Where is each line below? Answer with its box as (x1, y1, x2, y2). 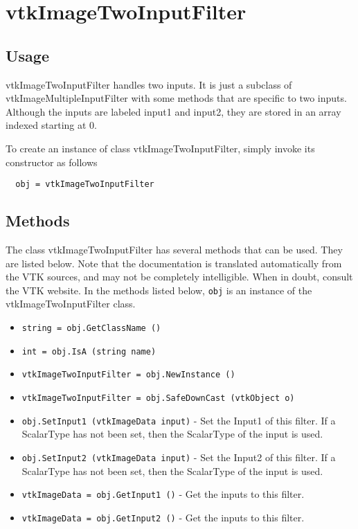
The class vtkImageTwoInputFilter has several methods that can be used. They (6, 242, 343, 256)
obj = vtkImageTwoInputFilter (15, 179, 154, 190)
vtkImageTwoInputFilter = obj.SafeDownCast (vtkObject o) (21, 393, 295, 403)
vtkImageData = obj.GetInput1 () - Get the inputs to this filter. (21, 487, 305, 501)
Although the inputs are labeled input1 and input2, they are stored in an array (6, 104, 341, 118)
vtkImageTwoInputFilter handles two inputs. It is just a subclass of (6, 77, 292, 91)
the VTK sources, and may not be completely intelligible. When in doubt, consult (6, 269, 353, 284)
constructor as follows (6, 154, 98, 169)
